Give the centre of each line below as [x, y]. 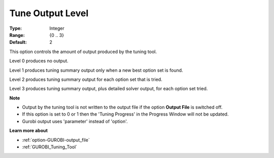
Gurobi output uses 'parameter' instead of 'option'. [75, 121]
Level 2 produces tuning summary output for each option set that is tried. [86, 79]
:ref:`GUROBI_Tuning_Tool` [50, 147]
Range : [17, 35]
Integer [57, 28]
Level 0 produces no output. [39, 61]
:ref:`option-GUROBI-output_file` [56, 140]
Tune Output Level [49, 13]
